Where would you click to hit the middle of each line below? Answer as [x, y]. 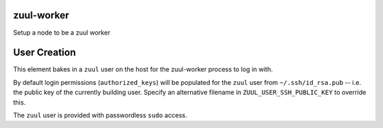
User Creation [44, 53]
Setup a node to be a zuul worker [62, 33]
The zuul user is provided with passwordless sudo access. [100, 115]
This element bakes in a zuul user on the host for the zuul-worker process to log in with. [143, 69]
